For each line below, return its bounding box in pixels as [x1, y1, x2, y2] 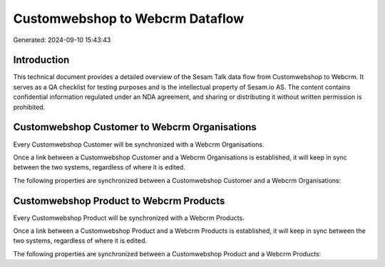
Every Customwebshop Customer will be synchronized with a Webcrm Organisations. [13, 140, 265, 149]
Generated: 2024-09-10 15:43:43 [13, 36, 111, 44]
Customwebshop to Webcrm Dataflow [13, 11, 245, 26]
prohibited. [13, 103, 46, 111]
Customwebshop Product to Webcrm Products [13, 194, 225, 206]
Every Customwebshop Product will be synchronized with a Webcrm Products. [13, 214, 245, 222]
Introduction [13, 54, 70, 66]
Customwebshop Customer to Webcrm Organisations [13, 121, 257, 133]
